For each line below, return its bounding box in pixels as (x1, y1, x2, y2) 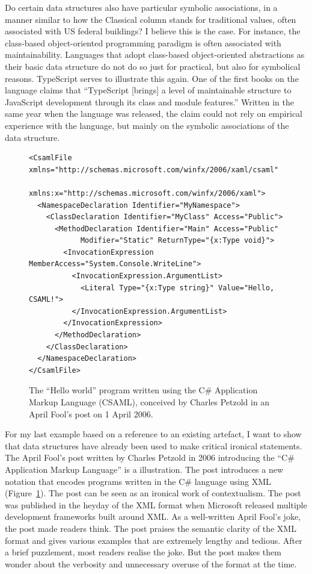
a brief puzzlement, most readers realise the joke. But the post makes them (5, 546, 281, 558)
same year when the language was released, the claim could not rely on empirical (5, 107, 302, 120)
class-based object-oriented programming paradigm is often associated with (5, 36, 281, 49)
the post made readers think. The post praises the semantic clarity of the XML (5, 522, 296, 534)
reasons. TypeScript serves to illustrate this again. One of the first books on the (5, 72, 299, 84)
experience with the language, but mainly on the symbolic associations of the (5, 119, 289, 131)
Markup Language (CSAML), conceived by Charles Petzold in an (29, 396, 270, 408)
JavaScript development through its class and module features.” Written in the (5, 95, 294, 108)
